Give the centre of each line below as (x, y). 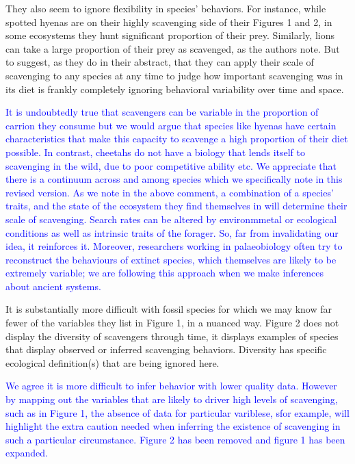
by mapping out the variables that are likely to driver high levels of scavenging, (172, 399)
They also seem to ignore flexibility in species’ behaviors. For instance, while (166, 8)
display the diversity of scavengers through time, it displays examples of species (172, 336)
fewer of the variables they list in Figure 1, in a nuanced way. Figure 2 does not (172, 323)
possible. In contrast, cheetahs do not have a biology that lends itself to (155, 152)
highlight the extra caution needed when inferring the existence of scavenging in (173, 426)
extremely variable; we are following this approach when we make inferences (165, 273)
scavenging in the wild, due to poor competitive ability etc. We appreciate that (171, 165)
